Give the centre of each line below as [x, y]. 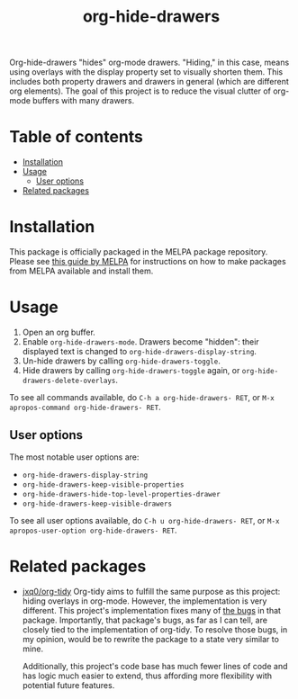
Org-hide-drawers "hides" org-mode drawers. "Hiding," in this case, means [149, 63]
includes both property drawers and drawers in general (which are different [149, 82]
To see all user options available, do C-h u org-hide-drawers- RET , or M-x [144, 520]
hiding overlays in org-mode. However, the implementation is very [144, 601]
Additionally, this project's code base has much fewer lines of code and [155, 666]
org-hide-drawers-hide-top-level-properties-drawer [121, 494]
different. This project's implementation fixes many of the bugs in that [152, 610]
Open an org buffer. [59, 332]
